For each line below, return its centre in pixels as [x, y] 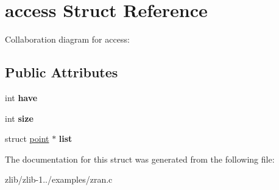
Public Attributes [62, 72]
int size [19, 118]
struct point [27, 139]
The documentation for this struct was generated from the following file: [140, 159]
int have [21, 97]
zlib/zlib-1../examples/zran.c [59, 179]
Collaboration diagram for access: [67, 39]
